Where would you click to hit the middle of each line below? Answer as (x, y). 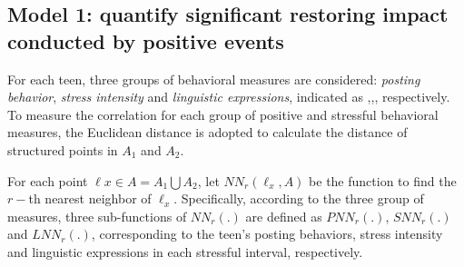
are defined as (284, 216)
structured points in (63, 149)
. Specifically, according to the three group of (299, 198)
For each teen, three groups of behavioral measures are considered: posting (214, 79)
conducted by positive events (146, 40)
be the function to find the (383, 180)
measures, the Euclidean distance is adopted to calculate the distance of (207, 132)
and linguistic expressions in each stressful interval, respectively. (185, 251)
